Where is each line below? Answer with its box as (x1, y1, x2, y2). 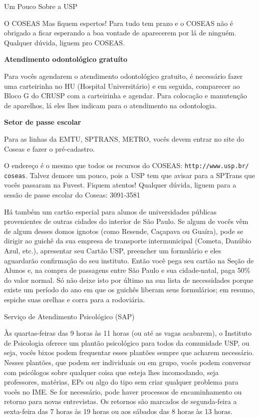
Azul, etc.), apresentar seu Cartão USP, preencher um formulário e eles (4, 245, 222, 255)
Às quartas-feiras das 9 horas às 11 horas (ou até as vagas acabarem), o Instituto (4, 328, 252, 338)
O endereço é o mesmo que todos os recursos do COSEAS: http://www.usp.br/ (4, 160, 249, 171)
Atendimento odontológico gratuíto (4, 54, 128, 64)
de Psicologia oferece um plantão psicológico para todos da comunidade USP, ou (4, 337, 250, 348)
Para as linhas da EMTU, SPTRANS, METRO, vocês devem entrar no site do (4, 133, 245, 144)
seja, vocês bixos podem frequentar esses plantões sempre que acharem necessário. (4, 347, 254, 358)
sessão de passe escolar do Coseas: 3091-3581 (4, 190, 140, 200)
